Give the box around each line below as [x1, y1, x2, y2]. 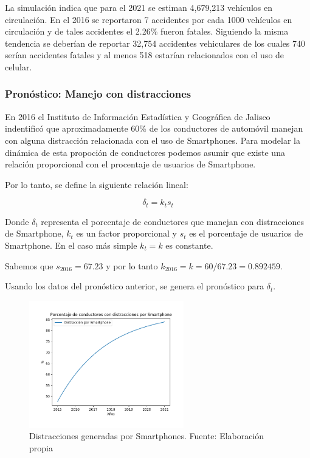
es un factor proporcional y [76, 227, 177, 240]
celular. [5, 60, 32, 73]
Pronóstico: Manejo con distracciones [5, 86, 191, 101]
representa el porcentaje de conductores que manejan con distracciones [41, 215, 304, 227]
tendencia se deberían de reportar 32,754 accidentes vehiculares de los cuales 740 [5, 36, 306, 49]
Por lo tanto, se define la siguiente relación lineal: [5, 178, 188, 190]
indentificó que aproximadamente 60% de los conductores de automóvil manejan [5, 122, 303, 135]
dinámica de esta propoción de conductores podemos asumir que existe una [5, 146, 285, 158]
